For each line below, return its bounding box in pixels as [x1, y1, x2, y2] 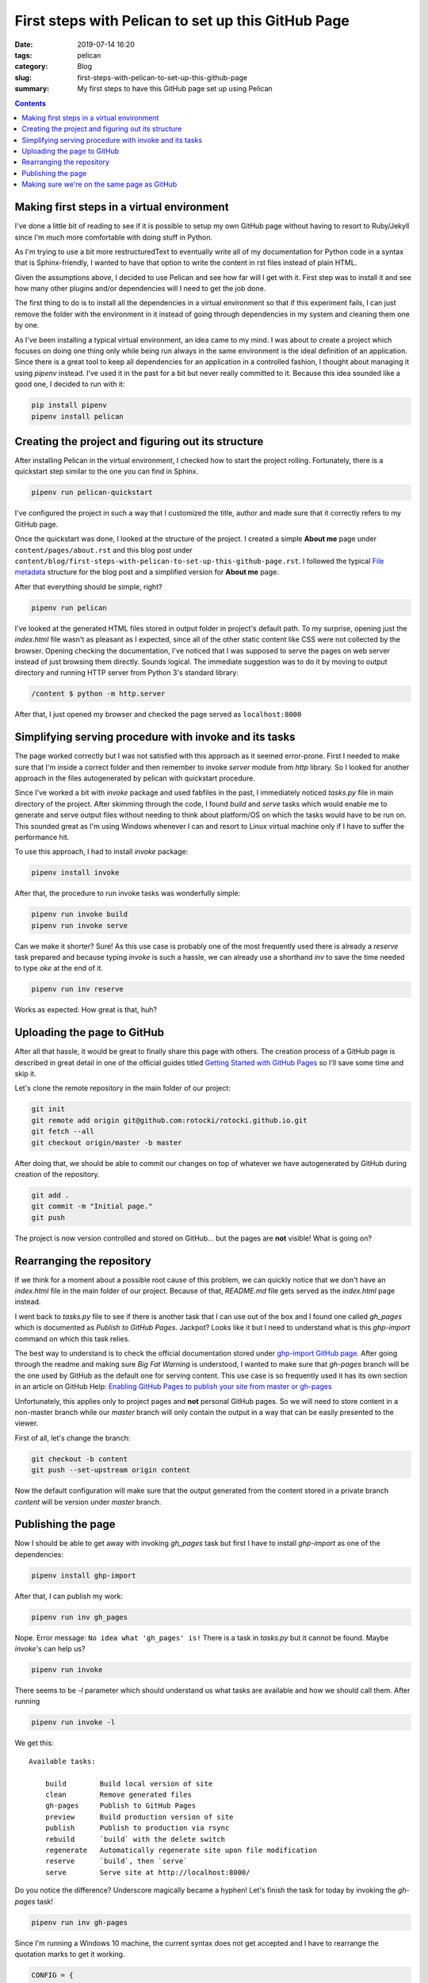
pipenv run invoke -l [31, 1718, 116, 1727]
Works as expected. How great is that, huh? [14, 1005, 158, 1015]
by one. [14, 320, 40, 330]
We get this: [14, 1738, 55, 1748]
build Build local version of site [44, 1779, 213, 1788]
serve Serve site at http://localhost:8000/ [44, 1868, 250, 1877]
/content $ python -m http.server [31, 689, 166, 698]
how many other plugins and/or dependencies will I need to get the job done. [14, 284, 266, 293]
